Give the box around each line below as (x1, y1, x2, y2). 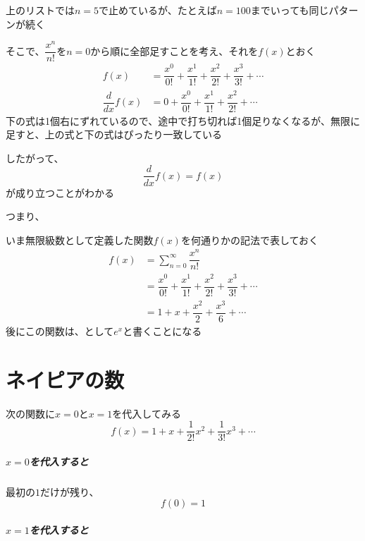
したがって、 (6, 150, 64, 165)
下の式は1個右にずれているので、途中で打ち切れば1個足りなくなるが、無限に (6, 113, 360, 128)
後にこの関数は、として (6, 323, 114, 338)
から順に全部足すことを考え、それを (90, 43, 259, 58)
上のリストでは (6, 3, 75, 17)
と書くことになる (123, 323, 202, 338)
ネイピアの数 (6, 365, 125, 394)
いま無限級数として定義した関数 (6, 232, 154, 247)
